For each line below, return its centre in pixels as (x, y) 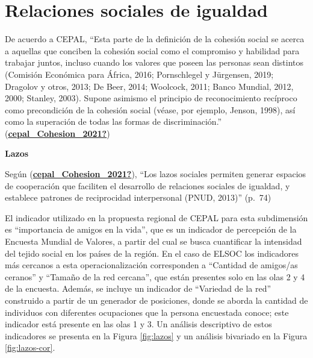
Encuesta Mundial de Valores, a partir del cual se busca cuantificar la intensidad (153, 241)
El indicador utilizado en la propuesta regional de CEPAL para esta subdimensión (156, 217)
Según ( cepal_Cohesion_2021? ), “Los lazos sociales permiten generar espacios (156, 174)
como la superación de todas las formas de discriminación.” (113, 121)
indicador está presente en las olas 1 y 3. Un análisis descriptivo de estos (138, 324)
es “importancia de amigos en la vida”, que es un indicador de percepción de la (151, 229)
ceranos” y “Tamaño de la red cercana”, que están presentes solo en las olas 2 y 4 (155, 276)
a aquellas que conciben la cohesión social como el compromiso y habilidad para (152, 50)
